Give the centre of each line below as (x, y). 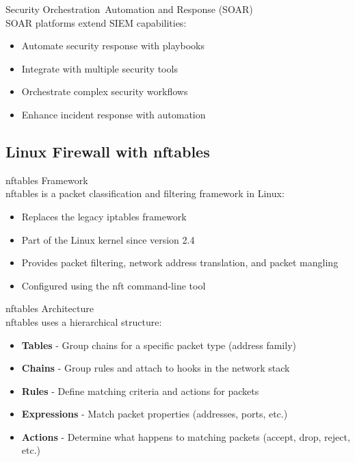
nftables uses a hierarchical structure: (84, 321)
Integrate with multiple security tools (100, 68)
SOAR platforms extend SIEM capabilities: (96, 22)
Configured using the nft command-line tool (114, 285)
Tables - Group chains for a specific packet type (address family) (159, 345)
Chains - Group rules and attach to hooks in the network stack (156, 368)
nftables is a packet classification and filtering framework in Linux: (145, 193)
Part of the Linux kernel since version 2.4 (108, 239)
